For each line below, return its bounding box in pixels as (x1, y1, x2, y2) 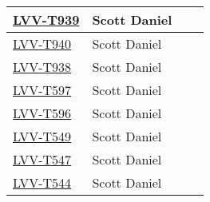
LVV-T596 (13, 104, 72, 122)
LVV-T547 (13, 150, 72, 168)
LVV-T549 (13, 127, 72, 145)
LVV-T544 (13, 173, 72, 192)
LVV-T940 (13, 34, 72, 53)
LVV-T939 (13, 10, 80, 29)
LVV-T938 (13, 57, 72, 76)
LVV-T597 (13, 81, 72, 99)
